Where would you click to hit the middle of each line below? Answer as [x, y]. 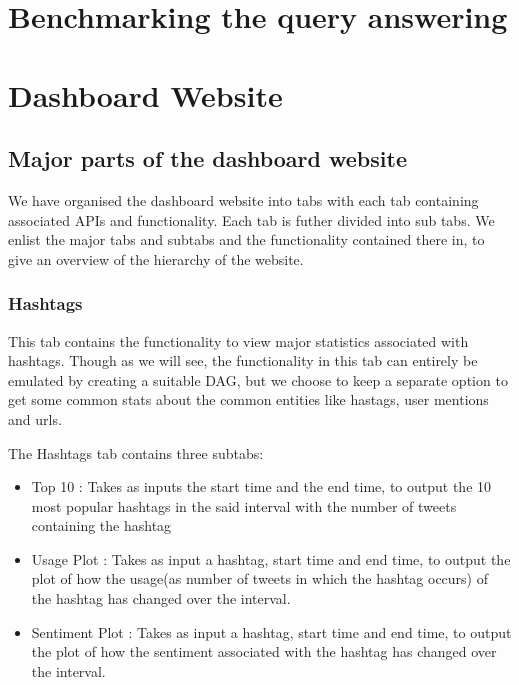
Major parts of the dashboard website [207, 158]
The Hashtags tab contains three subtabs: [136, 452]
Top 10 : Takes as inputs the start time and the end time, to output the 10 [261, 486]
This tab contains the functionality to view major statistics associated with [238, 340]
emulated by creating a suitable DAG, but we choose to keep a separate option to [258, 379]
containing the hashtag [101, 525]
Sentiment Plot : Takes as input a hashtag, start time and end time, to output [271, 631]
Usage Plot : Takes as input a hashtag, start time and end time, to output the [271, 558]
